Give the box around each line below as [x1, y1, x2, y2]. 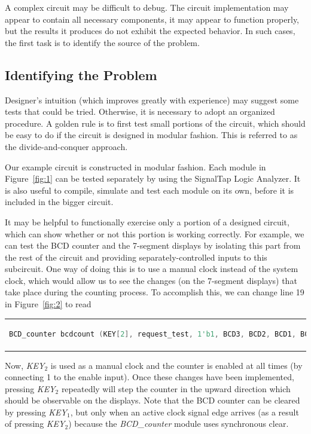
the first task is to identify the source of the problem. [5, 36, 200, 48]
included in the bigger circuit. [5, 195, 114, 208]
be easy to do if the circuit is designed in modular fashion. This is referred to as [5, 129, 298, 141]
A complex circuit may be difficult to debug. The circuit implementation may [5, 1, 289, 13]
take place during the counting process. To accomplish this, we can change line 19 [5, 286, 304, 298]
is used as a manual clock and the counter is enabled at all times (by [50, 359, 303, 371]
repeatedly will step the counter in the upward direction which [61, 382, 291, 395]
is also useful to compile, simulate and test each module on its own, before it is [5, 184, 294, 196]
